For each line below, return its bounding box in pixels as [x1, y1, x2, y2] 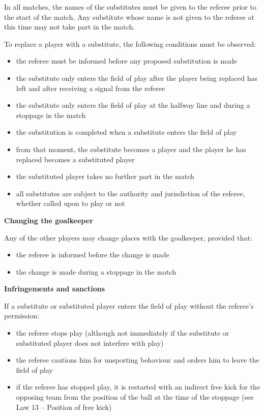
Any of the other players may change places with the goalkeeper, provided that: [4, 232, 252, 243]
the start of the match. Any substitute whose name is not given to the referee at [4, 11, 255, 22]
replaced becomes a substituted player [16, 154, 135, 164]
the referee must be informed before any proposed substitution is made [16, 55, 237, 66]
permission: [4, 310, 40, 321]
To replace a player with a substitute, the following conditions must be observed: [4, 38, 256, 49]
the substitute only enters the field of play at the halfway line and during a [16, 100, 250, 110]
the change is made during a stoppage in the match [16, 266, 177, 277]
